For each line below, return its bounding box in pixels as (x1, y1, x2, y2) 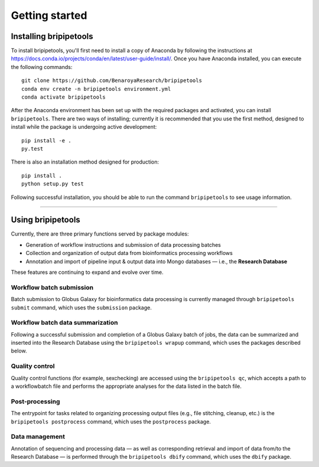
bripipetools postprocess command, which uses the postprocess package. (11, 418, 211, 425)
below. (11, 347, 27, 354)
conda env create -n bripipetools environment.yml (21, 86, 171, 92)
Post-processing (11, 397, 60, 406)
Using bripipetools (11, 215, 81, 225)
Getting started (11, 9, 87, 22)
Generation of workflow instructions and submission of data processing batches (25, 241, 221, 248)
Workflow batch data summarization (11, 319, 118, 327)
